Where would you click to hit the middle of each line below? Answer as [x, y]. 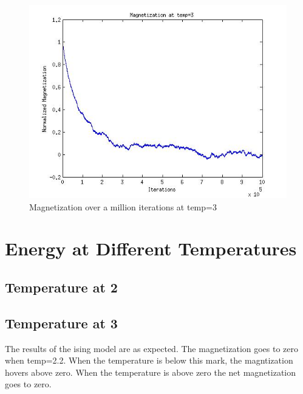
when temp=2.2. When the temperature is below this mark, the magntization [149, 360]
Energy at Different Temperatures [151, 248]
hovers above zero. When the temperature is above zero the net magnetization [151, 372]
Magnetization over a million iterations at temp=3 [123, 206]
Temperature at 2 [61, 287]
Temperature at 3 [61, 323]
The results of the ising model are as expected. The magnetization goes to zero [152, 348]
